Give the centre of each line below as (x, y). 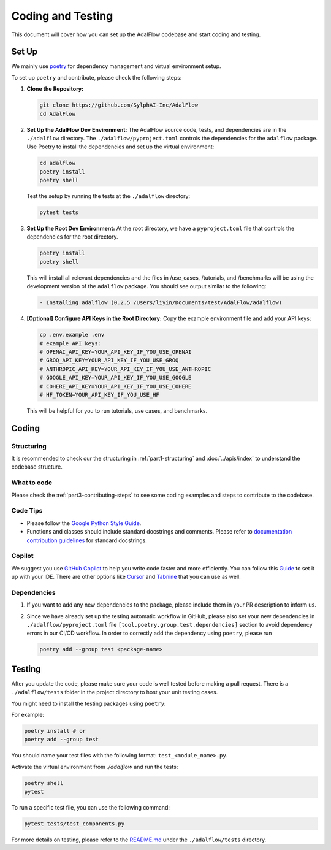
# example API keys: (70, 343)
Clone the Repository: (55, 89)
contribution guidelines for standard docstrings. (87, 540)
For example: (28, 715)
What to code (32, 483)
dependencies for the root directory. (73, 237)
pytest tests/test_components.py (74, 824)
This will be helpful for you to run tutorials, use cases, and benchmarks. (117, 410)
